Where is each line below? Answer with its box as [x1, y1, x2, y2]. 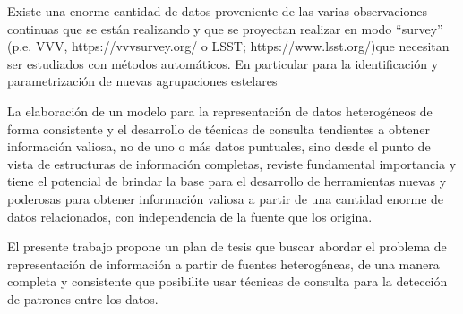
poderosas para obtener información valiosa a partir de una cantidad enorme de [7, 189, 444, 208]
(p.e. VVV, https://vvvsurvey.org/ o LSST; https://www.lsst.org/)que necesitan [7, 37, 450, 55]
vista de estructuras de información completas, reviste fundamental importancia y [7, 154, 457, 173]
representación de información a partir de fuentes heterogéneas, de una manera [7, 254, 440, 273]
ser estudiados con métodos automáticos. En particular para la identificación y [7, 54, 439, 72]
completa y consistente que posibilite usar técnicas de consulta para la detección [7, 272, 448, 291]
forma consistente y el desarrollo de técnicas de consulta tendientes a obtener [7, 119, 430, 138]
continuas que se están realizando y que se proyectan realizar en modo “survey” [7, 19, 443, 38]
